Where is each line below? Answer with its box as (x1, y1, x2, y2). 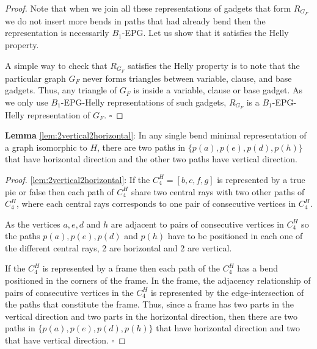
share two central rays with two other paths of (131, 185, 305, 198)
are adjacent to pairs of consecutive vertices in (111, 217, 284, 230)
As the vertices (5, 217, 60, 230)
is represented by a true (217, 173, 305, 185)
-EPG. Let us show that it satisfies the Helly (122, 26, 289, 39)
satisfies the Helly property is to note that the (128, 59, 300, 71)
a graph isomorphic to (5, 140, 87, 153)
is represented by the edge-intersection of (150, 286, 304, 298)
